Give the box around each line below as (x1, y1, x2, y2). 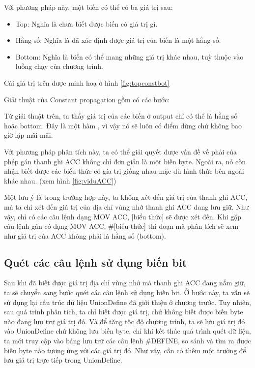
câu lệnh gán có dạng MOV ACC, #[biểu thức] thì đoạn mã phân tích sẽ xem (4, 221, 239, 231)
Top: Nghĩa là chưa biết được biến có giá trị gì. (15, 18, 158, 29)
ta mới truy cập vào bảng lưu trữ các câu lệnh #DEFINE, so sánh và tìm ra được (4, 336, 251, 346)
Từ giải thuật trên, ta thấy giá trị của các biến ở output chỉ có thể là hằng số (4, 111, 238, 121)
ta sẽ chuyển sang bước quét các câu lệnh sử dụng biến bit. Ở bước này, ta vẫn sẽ (4, 287, 250, 298)
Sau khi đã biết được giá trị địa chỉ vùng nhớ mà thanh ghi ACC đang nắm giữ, (4, 277, 246, 288)
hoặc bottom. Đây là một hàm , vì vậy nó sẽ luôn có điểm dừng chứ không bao (4, 120, 242, 130)
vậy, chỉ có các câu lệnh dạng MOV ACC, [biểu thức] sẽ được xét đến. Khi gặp (4, 211, 242, 221)
